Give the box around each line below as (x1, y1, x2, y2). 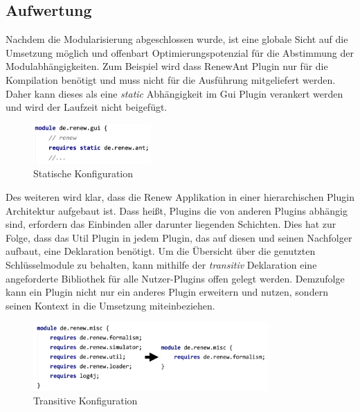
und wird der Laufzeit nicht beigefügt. (6, 100, 168, 114)
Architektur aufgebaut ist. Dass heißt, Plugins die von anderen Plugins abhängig (6, 203, 348, 217)
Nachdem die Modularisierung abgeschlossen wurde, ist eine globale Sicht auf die (6, 32, 348, 46)
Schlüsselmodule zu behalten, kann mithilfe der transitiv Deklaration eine (6, 258, 317, 272)
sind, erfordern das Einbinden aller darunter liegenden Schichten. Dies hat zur (6, 217, 336, 231)
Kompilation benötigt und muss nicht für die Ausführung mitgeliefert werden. (6, 72, 336, 87)
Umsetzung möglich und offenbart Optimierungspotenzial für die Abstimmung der (6, 45, 354, 60)
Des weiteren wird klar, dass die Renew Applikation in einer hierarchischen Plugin (6, 190, 354, 204)
